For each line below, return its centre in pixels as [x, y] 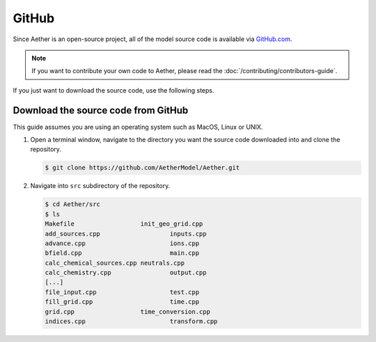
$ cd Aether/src [73, 204]
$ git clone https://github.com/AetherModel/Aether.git [142, 168]
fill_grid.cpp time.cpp [122, 302]
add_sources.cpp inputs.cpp [126, 234]
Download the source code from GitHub [101, 110]
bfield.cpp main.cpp [122, 253]
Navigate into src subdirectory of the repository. [100, 186]
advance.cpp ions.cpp [122, 243]
